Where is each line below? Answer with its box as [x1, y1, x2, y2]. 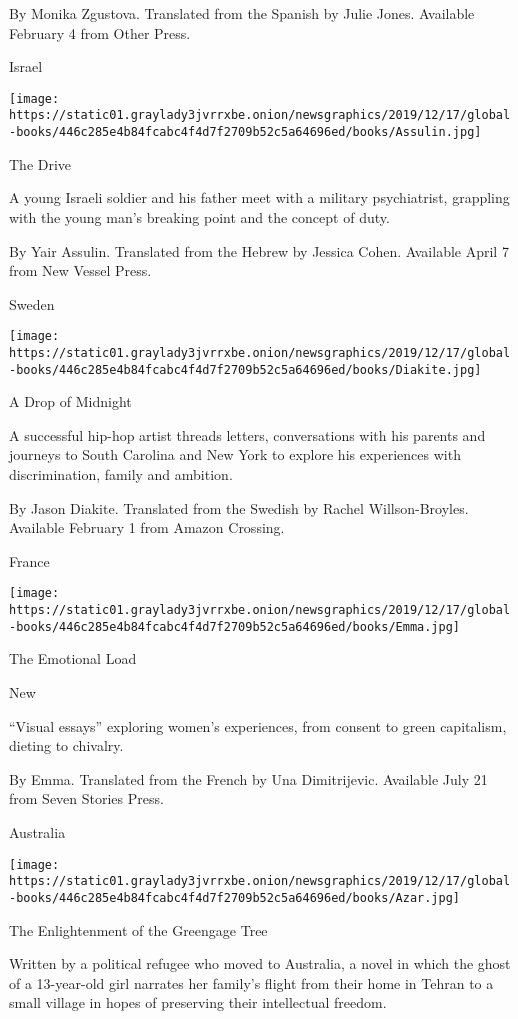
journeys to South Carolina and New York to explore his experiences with [9, 444, 461, 465]
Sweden [9, 293, 55, 314]
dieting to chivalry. [9, 735, 124, 756]
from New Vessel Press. [9, 260, 152, 281]
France [9, 550, 50, 571]
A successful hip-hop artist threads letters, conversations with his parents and [9, 424, 486, 445]
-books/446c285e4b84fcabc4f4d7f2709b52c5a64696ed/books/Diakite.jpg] [9, 362, 482, 377]
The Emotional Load [9, 648, 137, 669]
